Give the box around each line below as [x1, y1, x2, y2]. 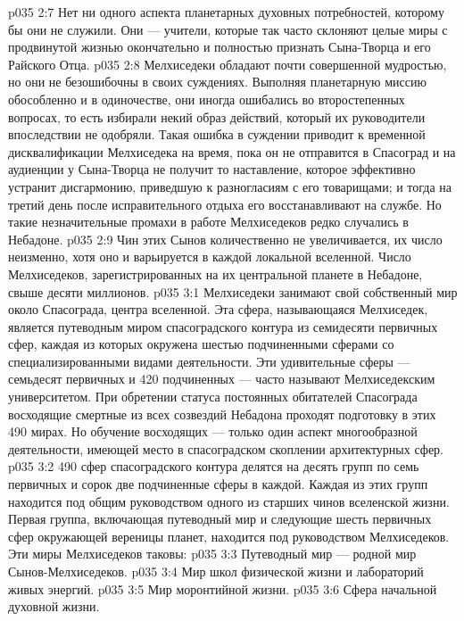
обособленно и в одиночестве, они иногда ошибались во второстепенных [8, 89, 405, 108]
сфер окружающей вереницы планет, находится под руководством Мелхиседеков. [8, 526, 450, 545]
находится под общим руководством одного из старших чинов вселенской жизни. [8, 492, 450, 510]
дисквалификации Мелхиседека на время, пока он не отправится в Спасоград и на [8, 142, 456, 161]
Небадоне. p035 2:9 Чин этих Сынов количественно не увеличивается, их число [8, 229, 443, 248]
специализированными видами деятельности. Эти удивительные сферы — [8, 352, 410, 370]
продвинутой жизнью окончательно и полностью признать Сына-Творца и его [8, 37, 431, 56]
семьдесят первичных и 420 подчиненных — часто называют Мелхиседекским [8, 369, 435, 388]
